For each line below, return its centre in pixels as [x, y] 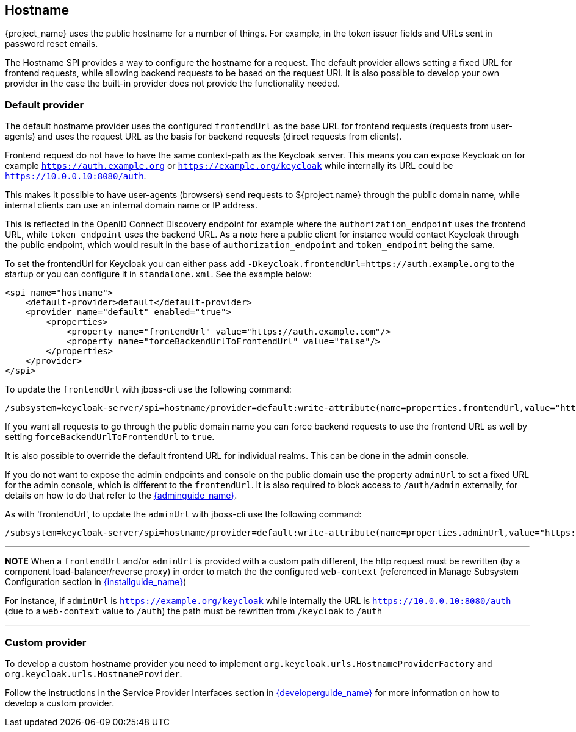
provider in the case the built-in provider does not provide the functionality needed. [172, 84]
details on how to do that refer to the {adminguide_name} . [121, 496]
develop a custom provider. [60, 703]
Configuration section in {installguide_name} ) [96, 582]
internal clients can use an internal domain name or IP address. [131, 205]
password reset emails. [52, 44]
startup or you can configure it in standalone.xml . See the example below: [159, 274]
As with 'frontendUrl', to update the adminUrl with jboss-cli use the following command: [183, 514]
